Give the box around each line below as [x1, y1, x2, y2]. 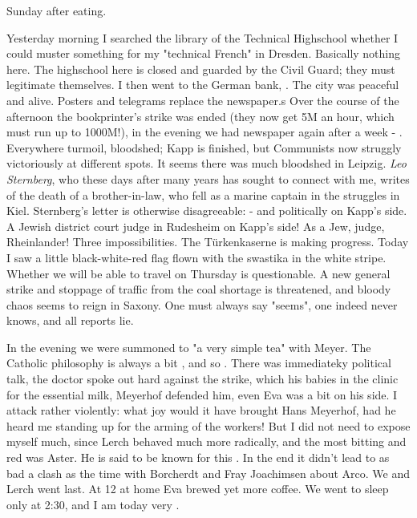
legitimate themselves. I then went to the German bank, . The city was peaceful [6, 76, 399, 93]
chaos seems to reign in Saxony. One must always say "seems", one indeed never [6, 296, 398, 313]
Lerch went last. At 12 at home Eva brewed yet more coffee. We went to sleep [6, 480, 389, 497]
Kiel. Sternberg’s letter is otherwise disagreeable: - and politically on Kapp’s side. [6, 202, 407, 219]
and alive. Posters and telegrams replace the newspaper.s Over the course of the [6, 91, 399, 108]
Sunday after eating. [6, 2, 107, 18]
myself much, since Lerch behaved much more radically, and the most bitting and [6, 433, 407, 450]
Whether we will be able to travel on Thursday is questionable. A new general [6, 265, 391, 281]
